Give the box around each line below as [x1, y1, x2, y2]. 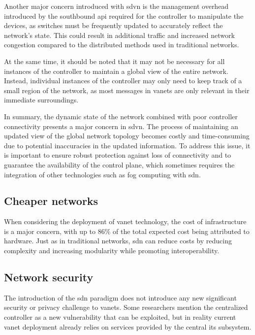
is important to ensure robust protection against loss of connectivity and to [4, 150, 231, 160]
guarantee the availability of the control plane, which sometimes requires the [4, 159, 235, 169]
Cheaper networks [4, 193, 98, 208]
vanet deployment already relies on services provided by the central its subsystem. [4, 321, 252, 332]
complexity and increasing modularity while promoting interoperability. [4, 245, 220, 256]
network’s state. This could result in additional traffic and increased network [4, 30, 235, 40]
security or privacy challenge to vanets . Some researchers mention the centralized [4, 302, 248, 312]
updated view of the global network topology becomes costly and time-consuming [4, 131, 250, 141]
